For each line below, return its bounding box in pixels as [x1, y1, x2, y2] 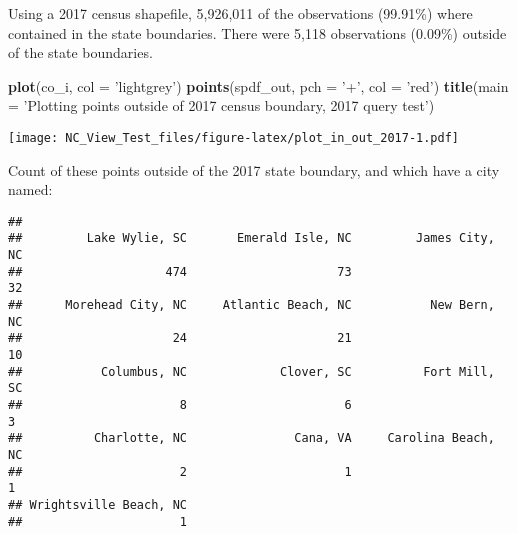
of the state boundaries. [8, 42, 153, 63]
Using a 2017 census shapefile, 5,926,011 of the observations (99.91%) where [8, 3, 473, 23]
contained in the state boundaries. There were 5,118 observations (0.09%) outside [8, 22, 507, 43]
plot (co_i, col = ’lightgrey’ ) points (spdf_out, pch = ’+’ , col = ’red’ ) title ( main [8, 75, 509, 96]
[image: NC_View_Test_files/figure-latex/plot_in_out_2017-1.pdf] [8, 130, 460, 145]
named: [8, 179, 53, 200]
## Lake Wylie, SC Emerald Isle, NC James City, [8, 231, 495, 246]
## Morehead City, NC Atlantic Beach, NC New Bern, [8, 298, 495, 313]
